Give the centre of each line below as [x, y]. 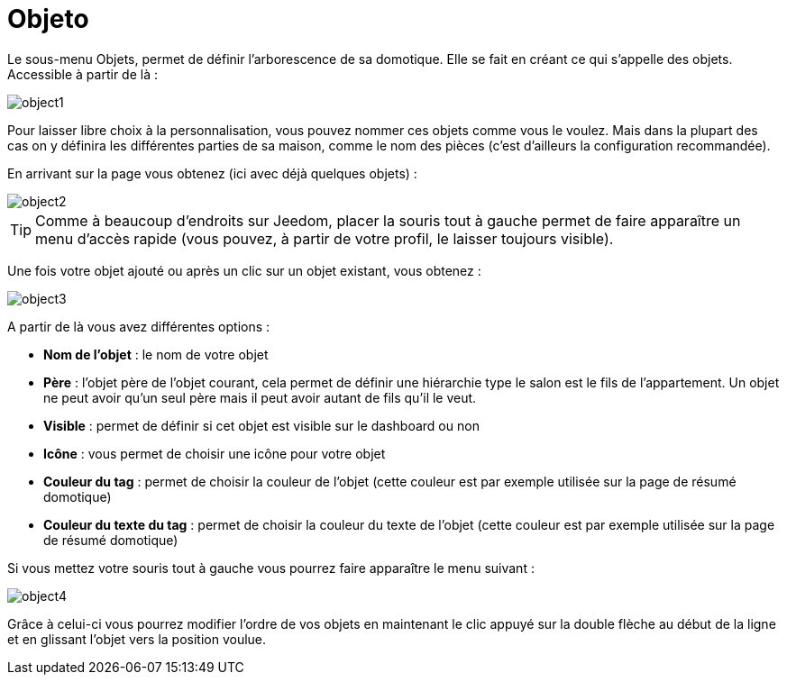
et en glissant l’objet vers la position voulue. [137, 639]
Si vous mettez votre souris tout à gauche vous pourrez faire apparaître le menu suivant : [271, 568]
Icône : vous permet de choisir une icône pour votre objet [215, 453]
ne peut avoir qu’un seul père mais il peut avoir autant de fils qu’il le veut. [260, 397]
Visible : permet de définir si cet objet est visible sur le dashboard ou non [261, 425]
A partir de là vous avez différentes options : [139, 326]
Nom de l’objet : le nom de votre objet [156, 354]
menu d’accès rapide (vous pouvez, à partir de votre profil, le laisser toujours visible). [325, 238]
